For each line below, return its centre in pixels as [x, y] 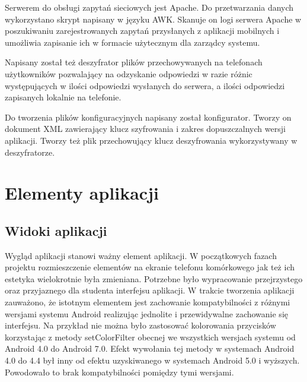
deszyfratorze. [30, 152]
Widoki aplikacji [56, 230]
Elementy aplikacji [82, 193]
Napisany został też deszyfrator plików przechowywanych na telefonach [134, 62]
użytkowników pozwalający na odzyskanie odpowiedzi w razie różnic [129, 73]
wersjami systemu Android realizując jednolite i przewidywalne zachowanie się [146, 313]
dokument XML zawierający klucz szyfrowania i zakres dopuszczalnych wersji [145, 129]
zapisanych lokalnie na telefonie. [63, 97]
